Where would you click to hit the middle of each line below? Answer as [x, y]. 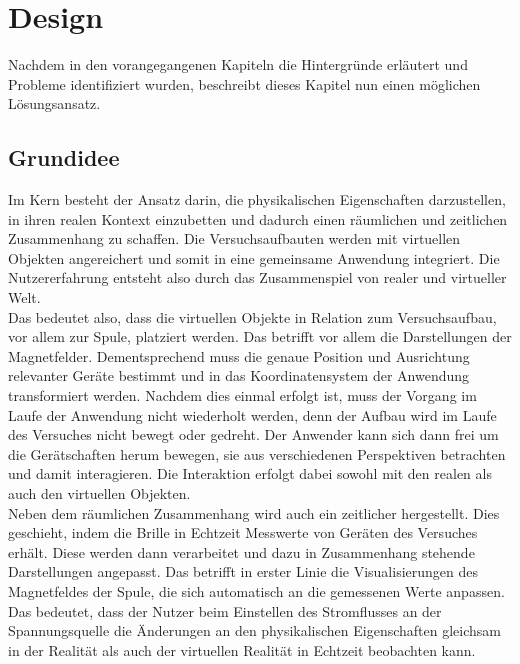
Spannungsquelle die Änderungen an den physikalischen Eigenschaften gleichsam [254, 630]
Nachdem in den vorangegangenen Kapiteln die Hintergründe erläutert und [238, 64]
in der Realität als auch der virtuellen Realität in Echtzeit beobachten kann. [242, 649]
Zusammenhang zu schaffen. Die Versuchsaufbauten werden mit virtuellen [234, 238]
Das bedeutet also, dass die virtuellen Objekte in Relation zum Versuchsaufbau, [252, 316]
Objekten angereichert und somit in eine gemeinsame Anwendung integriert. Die [254, 257]
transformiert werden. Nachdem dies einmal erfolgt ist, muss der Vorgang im [242, 395]
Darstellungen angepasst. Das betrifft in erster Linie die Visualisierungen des [243, 571]
